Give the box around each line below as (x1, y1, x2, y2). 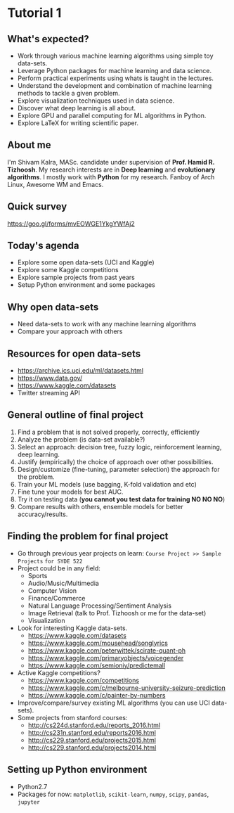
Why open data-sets (7, 301, 99, 313)
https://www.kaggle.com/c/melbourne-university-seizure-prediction (27, 684, 226, 692)
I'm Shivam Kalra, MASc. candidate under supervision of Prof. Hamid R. (7, 158, 215, 166)
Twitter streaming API (17, 389, 81, 397)
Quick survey (7, 200, 67, 212)
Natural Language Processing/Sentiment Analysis (27, 601, 172, 610)
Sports (27, 571, 48, 580)
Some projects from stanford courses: (17, 713, 128, 722)
